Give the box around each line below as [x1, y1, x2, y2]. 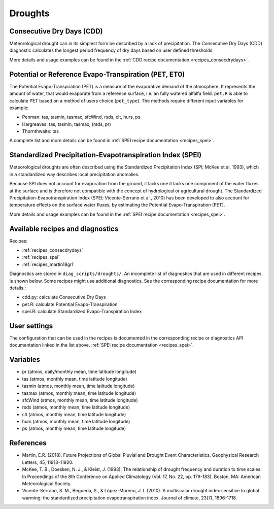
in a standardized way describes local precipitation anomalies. [9, 171, 140, 177]
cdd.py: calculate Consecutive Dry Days [22, 294, 106, 300]
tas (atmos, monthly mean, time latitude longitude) [22, 376, 127, 382]
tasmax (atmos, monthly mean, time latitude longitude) [22, 390, 136, 396]
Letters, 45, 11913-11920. [22, 459, 74, 465]
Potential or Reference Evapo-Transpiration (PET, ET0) [9, 70, 185, 79]
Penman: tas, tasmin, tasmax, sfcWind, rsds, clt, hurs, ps [22, 114, 141, 120]
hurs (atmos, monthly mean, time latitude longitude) [22, 419, 130, 425]
